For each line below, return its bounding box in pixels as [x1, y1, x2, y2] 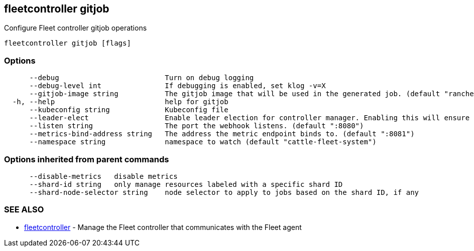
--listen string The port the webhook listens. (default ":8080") [29, 122, 364, 130]
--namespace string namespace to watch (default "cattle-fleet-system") [29, 138, 377, 146]
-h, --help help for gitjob [12, 98, 228, 106]
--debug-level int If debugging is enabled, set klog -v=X [29, 82, 326, 90]
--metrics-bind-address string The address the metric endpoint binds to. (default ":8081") [29, 130, 415, 138]
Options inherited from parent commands [4, 154, 169, 164]
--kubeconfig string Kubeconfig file [29, 106, 228, 114]
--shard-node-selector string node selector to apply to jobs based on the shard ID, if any [29, 188, 419, 196]
